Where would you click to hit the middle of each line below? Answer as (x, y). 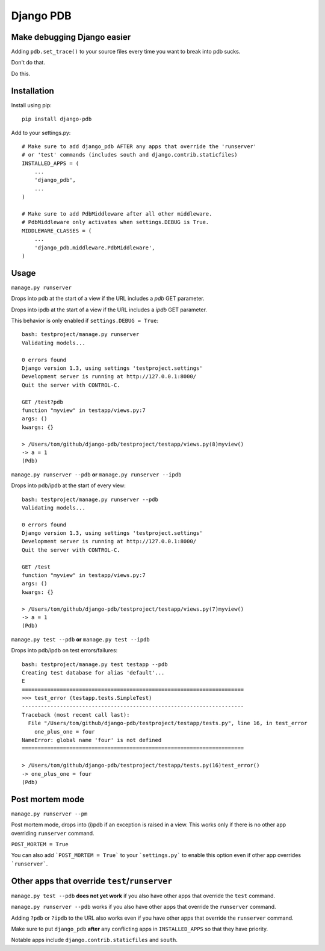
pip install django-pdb (57, 119)
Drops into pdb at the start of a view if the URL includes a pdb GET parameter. (108, 299)
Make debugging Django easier (71, 37)
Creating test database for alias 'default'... (93, 672)
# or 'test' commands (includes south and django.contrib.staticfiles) (130, 155)
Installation (32, 91)
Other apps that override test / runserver (92, 881)
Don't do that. (28, 63)
